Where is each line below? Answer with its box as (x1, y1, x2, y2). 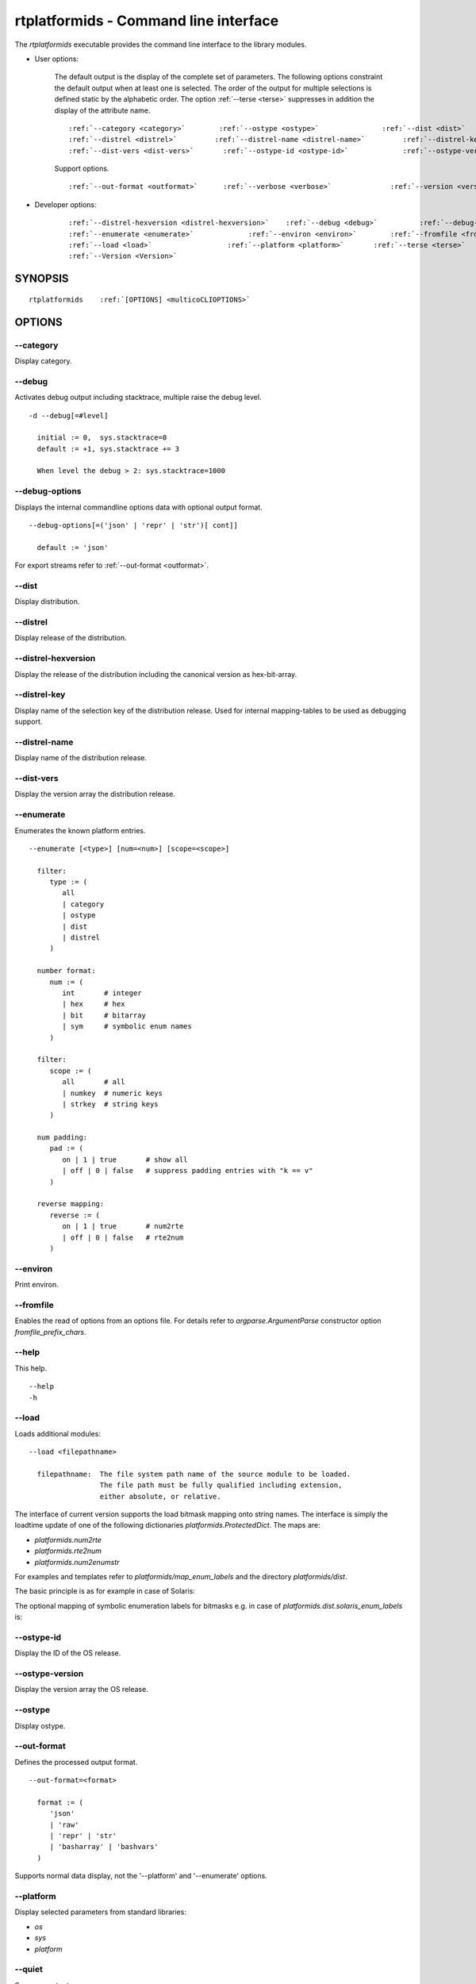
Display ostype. (14, 1721, 66, 1730)
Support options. (54, 163, 109, 174)
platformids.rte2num (34, 1546, 102, 1555)
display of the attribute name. (54, 106, 151, 115)
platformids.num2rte (34, 1535, 102, 1544)
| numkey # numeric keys (62, 1088, 163, 1098)
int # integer (62, 989, 142, 998)
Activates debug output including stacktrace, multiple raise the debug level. (14, 393, 262, 402)
